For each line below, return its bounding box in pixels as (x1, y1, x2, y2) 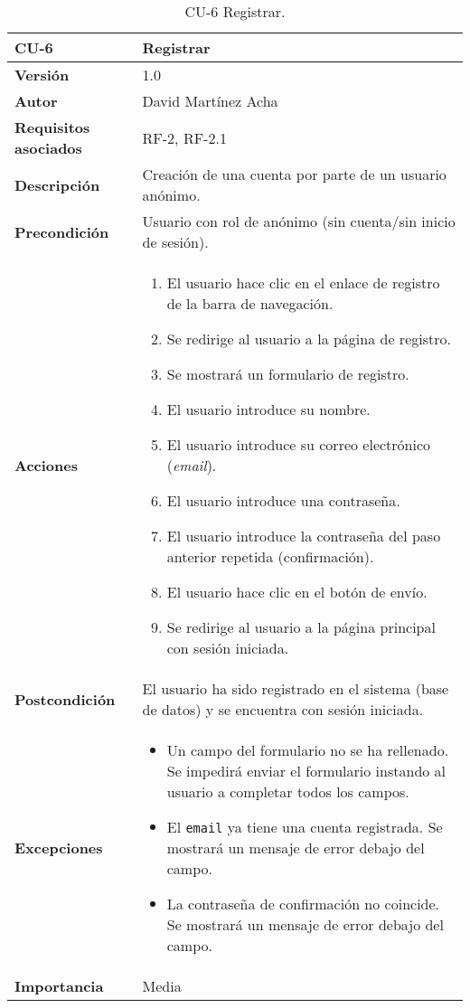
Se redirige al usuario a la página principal (166, 617, 436, 637)
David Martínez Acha (142, 90, 278, 111)
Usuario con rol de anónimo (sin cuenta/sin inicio (142, 211, 456, 231)
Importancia (14, 975, 104, 996)
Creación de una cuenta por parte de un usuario (142, 164, 446, 184)
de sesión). (142, 231, 209, 252)
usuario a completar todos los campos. (166, 781, 409, 802)
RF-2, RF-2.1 (142, 127, 227, 148)
